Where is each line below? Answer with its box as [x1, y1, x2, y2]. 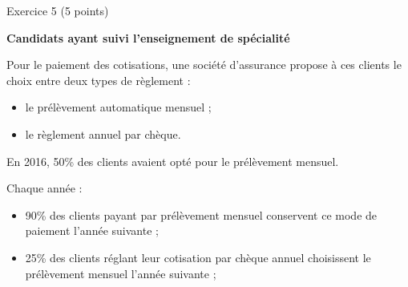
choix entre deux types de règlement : [6, 71, 191, 88]
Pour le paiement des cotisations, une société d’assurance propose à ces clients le [6, 56, 402, 73]
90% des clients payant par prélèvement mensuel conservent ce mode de [25, 206, 378, 223]
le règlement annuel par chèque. [25, 125, 181, 142]
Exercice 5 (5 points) [6, 2, 109, 18]
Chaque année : [6, 180, 83, 196]
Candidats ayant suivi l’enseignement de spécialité [6, 29, 290, 46]
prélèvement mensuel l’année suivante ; [25, 265, 216, 281]
